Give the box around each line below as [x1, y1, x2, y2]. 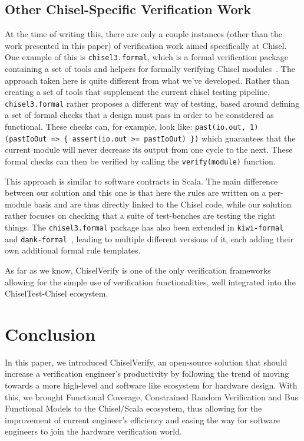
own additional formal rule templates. [5, 244, 141, 256]
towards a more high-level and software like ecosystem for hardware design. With [5, 379, 298, 391]
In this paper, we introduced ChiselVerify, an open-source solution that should [5, 356, 288, 368]
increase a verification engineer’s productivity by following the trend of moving [5, 367, 289, 380]
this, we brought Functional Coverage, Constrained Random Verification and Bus [5, 390, 299, 403]
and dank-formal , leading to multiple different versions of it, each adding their [5, 232, 294, 245]
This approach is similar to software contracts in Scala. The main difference [5, 175, 278, 187]
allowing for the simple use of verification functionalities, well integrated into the [5, 275, 296, 288]
